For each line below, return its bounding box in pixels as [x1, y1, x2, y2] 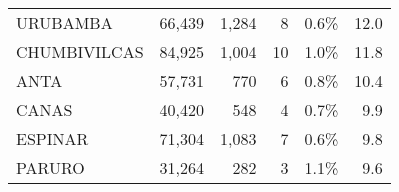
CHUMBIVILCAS [16, 40, 144, 63]
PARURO [16, 156, 85, 179]
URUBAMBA [16, 11, 113, 34]
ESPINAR [16, 127, 89, 150]
